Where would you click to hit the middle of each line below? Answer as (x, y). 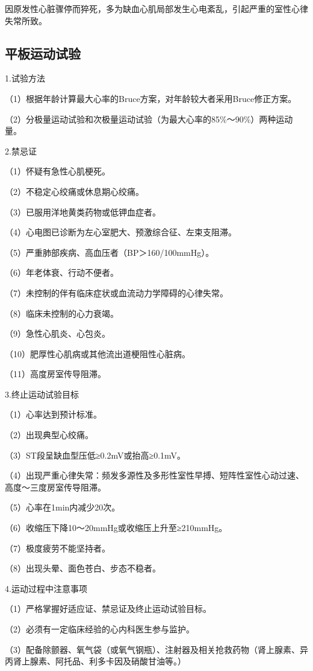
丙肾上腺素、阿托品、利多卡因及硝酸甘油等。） (95, 661)
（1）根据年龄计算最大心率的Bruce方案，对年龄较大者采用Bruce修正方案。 (151, 98)
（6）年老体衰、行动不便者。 (62, 272)
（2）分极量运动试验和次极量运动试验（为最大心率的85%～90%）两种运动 (149, 119)
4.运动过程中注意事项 (46, 588)
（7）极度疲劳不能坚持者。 (57, 548)
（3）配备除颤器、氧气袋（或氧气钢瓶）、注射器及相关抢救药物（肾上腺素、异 (156, 649)
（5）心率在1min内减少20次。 (63, 507)
